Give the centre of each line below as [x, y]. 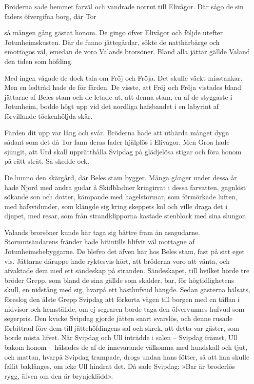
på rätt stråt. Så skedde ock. [47, 161]
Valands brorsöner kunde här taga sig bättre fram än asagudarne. [102, 232]
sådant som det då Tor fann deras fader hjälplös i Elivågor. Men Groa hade [117, 142]
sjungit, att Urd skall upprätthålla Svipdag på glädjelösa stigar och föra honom [123, 151]
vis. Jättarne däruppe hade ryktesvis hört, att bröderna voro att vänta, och [117, 261]
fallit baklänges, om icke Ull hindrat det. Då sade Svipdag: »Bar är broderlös [120, 366]
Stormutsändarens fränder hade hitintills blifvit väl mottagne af [99, 242]
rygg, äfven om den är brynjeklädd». [59, 375]
